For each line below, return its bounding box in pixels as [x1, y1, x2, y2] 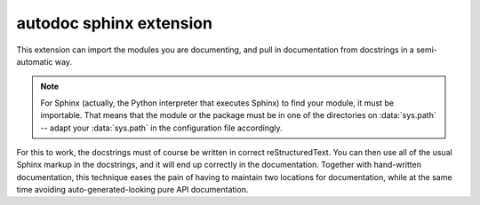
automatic [16, 56, 53, 67]
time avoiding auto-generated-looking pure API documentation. [16, 185, 249, 195]
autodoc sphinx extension [16, 13, 213, 33]
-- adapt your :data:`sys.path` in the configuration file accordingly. [40, 122, 284, 133]
